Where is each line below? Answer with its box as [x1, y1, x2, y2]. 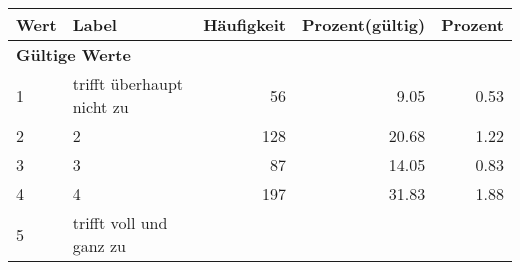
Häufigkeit [203, 13, 287, 36]
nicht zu [72, 95, 129, 118]
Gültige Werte [16, 43, 131, 66]
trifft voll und [72, 211, 168, 234]
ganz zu [72, 234, 126, 257]
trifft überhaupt [72, 72, 184, 95]
